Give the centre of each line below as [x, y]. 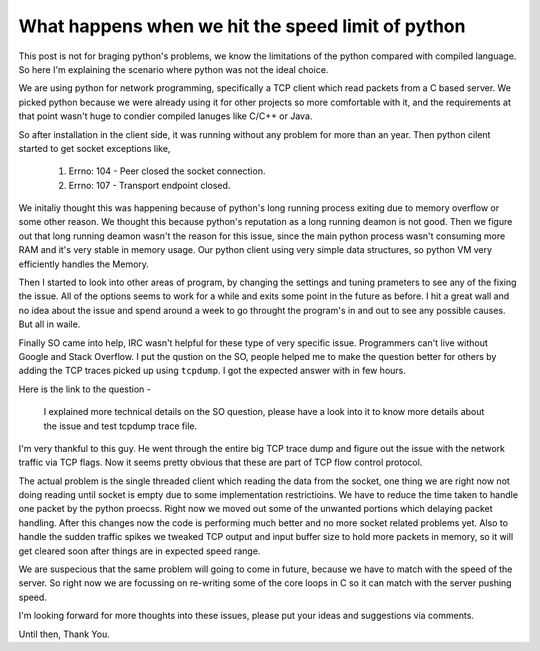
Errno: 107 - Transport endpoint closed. [149, 185]
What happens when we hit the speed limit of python [242, 26]
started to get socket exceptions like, [94, 148]
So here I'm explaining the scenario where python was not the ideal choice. [173, 69]
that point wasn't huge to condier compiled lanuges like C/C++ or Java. [165, 116]
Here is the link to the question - [85, 389]
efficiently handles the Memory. [84, 264]
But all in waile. [49, 324]
